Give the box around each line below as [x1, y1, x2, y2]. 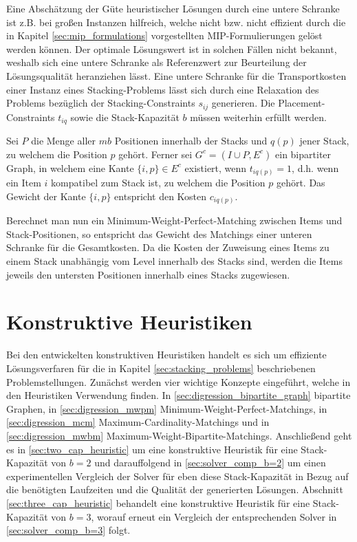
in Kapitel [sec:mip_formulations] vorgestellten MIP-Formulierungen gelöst [6, 28, 323, 43]
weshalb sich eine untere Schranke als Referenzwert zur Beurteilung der [6, 55, 307, 69]
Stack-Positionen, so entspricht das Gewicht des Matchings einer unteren [6, 226, 312, 241]
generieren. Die [211, 96, 275, 110]
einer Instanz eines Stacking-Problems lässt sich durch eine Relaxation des [6, 82, 319, 96]
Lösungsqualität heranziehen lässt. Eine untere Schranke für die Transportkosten [6, 68, 347, 83]
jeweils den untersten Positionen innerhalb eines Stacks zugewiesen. [6, 267, 290, 281]
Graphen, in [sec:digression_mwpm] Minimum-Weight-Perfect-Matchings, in [6, 401, 327, 415]
